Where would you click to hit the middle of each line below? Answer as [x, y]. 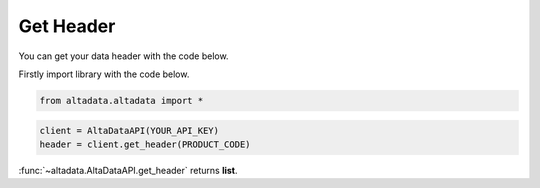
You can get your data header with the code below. [123, 56]
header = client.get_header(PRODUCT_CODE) [145, 144]
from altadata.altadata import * [121, 100]
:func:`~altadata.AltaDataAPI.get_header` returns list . [128, 170]
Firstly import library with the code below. [104, 74]
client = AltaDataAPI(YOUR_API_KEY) [129, 130]
